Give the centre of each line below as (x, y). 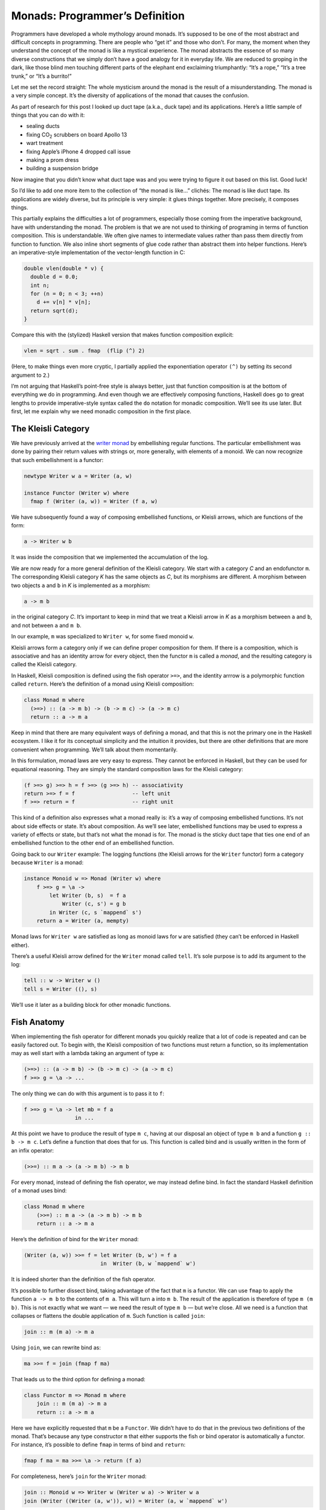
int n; (40, 285)
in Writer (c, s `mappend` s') (95, 912)
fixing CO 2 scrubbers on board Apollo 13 (77, 135)
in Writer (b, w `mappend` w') (148, 1264)
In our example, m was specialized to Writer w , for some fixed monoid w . (103, 637)
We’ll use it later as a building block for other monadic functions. (91, 1004)
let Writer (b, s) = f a (88, 895)
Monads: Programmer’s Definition (98, 16)
